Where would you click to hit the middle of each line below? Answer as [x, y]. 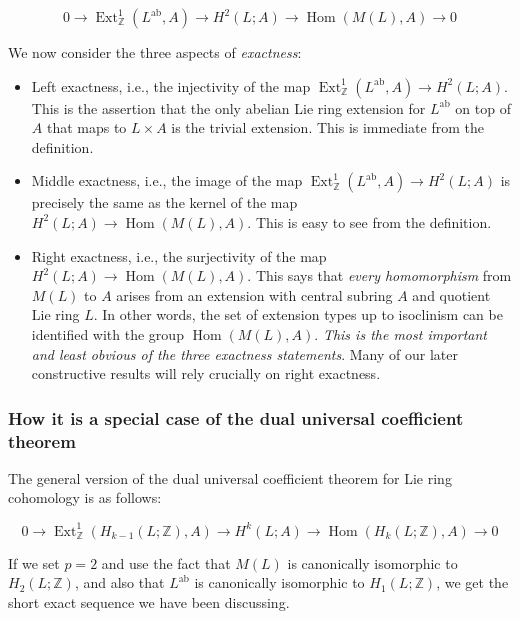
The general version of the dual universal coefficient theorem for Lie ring [230, 477]
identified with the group [107, 333]
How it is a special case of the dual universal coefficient [236, 417]
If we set [34, 562]
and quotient [451, 294]
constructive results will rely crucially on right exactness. [206, 373]
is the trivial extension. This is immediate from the [327, 127]
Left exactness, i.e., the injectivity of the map [171, 85]
